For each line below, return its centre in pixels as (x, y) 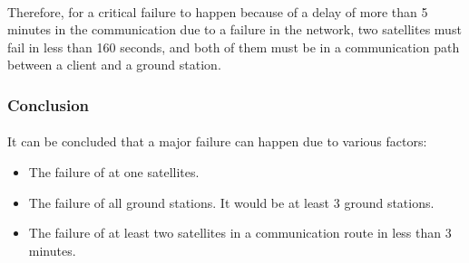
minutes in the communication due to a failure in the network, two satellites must (234, 29)
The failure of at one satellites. (114, 172)
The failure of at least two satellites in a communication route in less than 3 (240, 233)
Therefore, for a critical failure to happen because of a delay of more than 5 (218, 11)
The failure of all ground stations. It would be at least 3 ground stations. (231, 202)
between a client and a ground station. (114, 65)
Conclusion (48, 104)
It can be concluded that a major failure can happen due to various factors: (217, 141)
